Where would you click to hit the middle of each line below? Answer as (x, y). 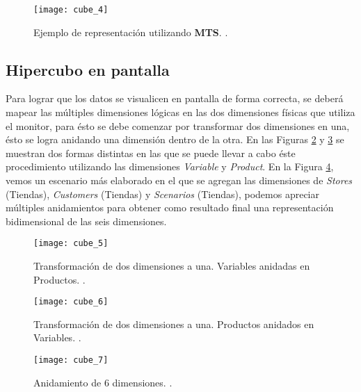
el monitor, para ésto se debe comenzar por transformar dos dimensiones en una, (178, 125)
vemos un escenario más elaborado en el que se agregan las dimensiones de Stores (179, 180)
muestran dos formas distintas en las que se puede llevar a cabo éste (151, 153)
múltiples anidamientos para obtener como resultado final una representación (170, 207)
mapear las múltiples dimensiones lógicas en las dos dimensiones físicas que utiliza (180, 112)
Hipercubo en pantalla (88, 69)
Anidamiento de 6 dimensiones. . (103, 382)
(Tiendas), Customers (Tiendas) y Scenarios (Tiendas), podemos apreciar (162, 194)
